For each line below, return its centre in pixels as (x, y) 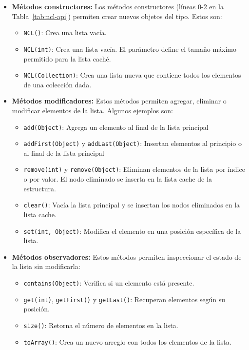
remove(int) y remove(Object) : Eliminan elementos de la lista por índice (134, 169)
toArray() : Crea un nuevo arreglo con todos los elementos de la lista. (127, 341)
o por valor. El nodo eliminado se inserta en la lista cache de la (118, 179)
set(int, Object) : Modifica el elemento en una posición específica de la (132, 231)
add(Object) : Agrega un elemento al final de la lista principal (116, 127)
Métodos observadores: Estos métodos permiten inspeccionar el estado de (127, 257)
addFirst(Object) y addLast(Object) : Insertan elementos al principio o (133, 143)
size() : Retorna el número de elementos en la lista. (101, 325)
